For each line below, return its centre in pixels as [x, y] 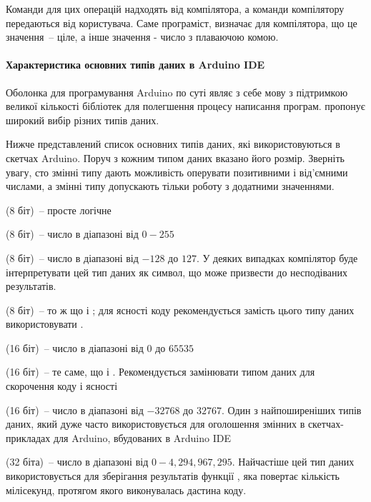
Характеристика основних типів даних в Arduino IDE [135, 65]
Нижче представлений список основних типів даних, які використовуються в [173, 144]
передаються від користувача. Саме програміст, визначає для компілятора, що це [182, 22]
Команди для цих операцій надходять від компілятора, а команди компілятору [175, 9]
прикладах [28, 437]
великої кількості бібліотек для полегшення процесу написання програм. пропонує [185, 106]
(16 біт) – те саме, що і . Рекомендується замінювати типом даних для [160, 372]
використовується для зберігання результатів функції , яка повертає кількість [173, 476]
